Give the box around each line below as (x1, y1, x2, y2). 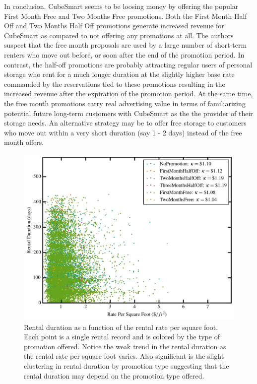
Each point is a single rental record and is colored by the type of (24, 331, 220, 342)
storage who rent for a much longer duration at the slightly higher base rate (4, 69, 235, 79)
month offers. (4, 137, 44, 147)
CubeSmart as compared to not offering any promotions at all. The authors (4, 30, 234, 40)
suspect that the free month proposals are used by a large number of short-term (4, 40, 247, 50)
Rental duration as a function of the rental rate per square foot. (24, 321, 218, 332)
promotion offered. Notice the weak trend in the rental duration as (24, 341, 226, 351)
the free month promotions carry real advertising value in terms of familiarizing (4, 98, 246, 108)
